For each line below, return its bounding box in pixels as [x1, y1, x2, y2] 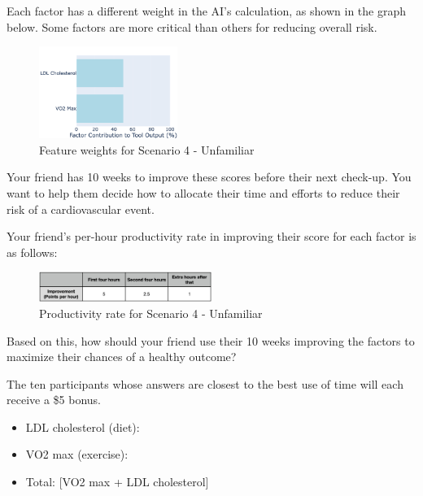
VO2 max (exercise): [25, 446, 129, 463]
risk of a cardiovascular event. [7, 200, 155, 217]
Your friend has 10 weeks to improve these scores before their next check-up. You [7, 168, 412, 185]
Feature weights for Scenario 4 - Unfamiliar [39, 141, 255, 158]
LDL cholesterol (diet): [25, 418, 140, 435]
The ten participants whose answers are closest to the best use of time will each [7, 375, 403, 392]
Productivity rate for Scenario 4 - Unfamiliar [39, 304, 263, 321]
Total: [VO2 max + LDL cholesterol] [25, 473, 209, 490]
